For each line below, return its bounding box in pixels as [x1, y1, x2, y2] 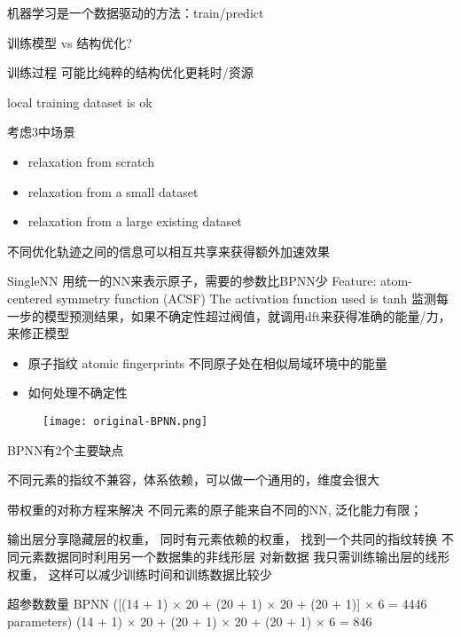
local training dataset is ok [7, 92, 152, 111]
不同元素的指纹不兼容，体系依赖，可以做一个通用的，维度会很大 [7, 470, 379, 489]
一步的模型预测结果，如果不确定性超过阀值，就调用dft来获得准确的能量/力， [7, 306, 451, 325]
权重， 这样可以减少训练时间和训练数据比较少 [7, 564, 272, 583]
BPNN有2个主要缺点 [7, 440, 124, 459]
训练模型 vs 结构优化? [7, 33, 132, 51]
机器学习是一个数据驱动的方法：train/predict [7, 4, 264, 21]
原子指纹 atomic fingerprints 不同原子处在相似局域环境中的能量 [27, 353, 387, 372]
